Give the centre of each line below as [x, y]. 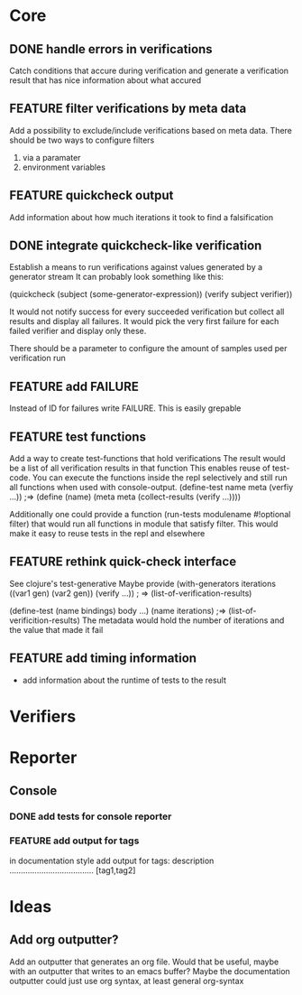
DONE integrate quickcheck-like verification [136, 246]
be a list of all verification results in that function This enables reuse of [140, 468]
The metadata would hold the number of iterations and [183, 620]
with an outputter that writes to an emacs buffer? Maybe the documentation [150, 971]
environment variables [64, 167]
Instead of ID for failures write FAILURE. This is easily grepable [125, 408]
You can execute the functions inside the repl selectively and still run [160, 478]
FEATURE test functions [78, 437]
